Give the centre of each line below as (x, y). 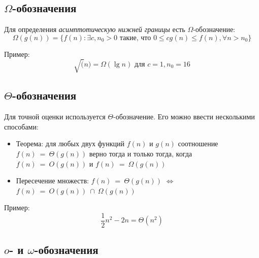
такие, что (135, 38)
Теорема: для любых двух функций (70, 143)
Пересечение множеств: (52, 181)
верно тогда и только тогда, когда (141, 153)
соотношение (198, 143)
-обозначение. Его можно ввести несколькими (184, 117)
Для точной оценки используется (55, 117)
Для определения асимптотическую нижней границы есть (95, 29)
